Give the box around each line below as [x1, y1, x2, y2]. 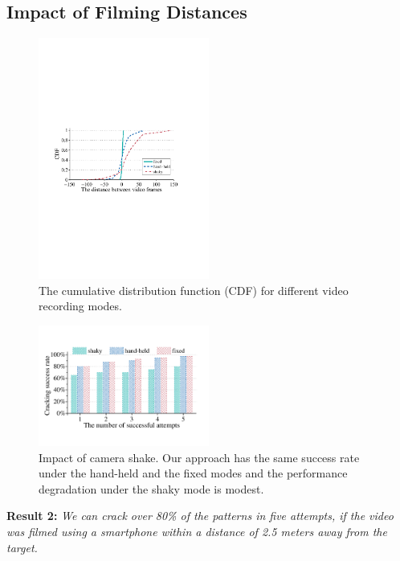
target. [6, 538, 38, 555]
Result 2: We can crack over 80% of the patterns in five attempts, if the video [6, 507, 394, 524]
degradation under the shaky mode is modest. [39, 480, 264, 497]
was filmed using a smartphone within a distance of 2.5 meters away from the [6, 522, 387, 539]
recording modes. [39, 297, 122, 314]
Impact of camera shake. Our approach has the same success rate [39, 448, 360, 465]
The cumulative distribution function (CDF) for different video [39, 281, 349, 298]
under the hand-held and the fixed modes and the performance [39, 465, 348, 481]
